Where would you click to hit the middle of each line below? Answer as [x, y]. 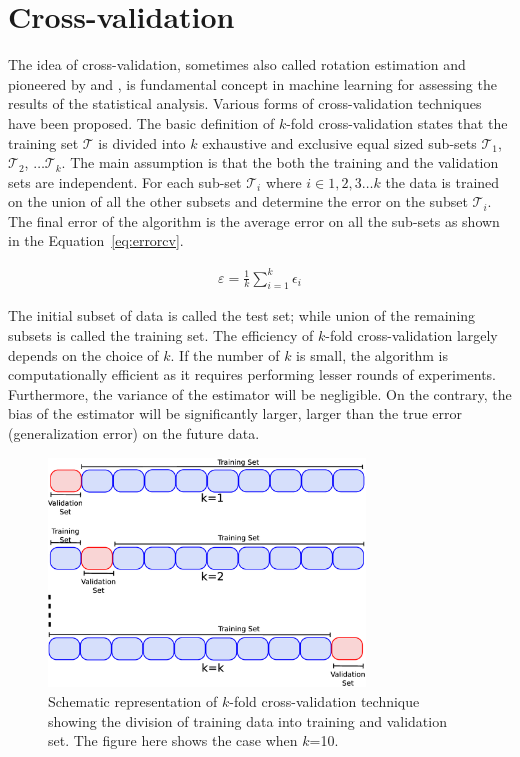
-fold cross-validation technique [324, 700]
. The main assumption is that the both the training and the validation [280, 162]
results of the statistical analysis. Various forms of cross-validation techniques [245, 103]
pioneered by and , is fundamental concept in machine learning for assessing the [252, 83]
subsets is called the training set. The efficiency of [161, 334]
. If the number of [225, 354]
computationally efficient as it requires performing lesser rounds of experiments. [252, 374]
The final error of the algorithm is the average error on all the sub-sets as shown [254, 220]
